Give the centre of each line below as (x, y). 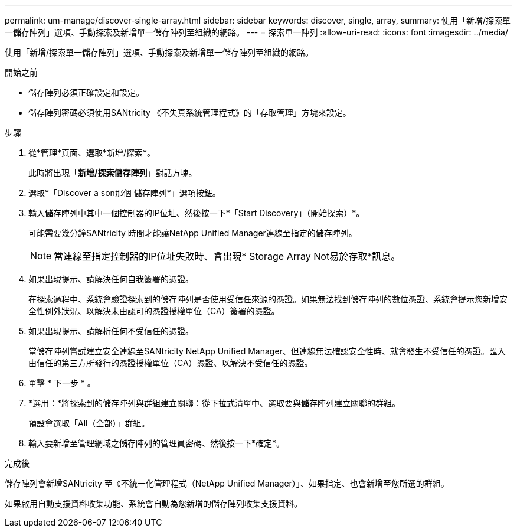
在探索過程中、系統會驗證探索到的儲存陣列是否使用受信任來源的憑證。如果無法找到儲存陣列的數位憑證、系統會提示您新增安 (268, 299)
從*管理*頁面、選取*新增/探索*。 (92, 153)
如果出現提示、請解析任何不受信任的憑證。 (111, 331)
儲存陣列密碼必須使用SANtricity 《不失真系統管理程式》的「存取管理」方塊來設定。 (190, 112)
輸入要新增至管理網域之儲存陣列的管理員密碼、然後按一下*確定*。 (157, 443)
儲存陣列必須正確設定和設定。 (86, 92)
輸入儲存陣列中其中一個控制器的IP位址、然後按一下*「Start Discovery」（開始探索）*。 (197, 213)
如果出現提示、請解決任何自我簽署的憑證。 (111, 279)
